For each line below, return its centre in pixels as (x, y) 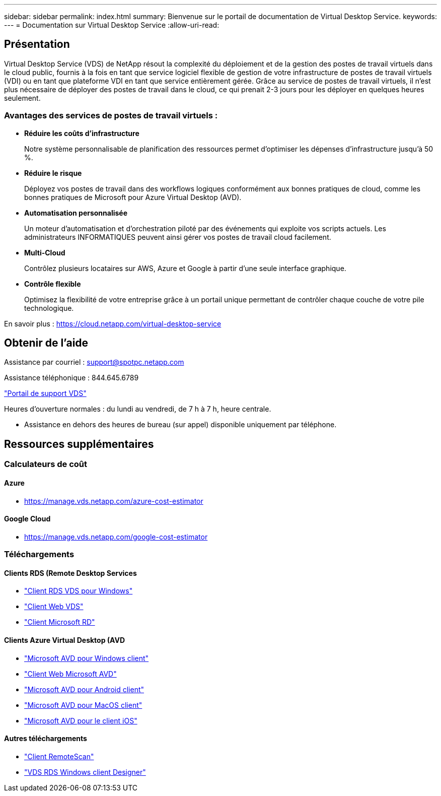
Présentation (37, 44)
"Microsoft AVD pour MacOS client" (83, 705)
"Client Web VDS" (54, 607)
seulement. (22, 98)
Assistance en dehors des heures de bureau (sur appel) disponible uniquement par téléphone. (180, 425)
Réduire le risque (53, 173)
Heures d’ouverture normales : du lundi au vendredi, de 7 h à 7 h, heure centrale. (138, 409)
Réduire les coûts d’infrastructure (82, 133)
